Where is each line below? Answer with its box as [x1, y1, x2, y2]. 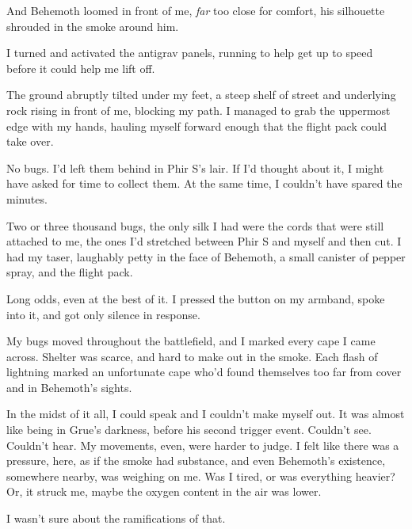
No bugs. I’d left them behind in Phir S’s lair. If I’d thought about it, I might [6, 159, 384, 176]
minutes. [6, 190, 48, 207]
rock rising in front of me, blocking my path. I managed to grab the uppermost [6, 101, 391, 118]
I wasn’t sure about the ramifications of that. [6, 510, 226, 527]
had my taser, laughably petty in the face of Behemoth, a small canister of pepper [6, 248, 406, 264]
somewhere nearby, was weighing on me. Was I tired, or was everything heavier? [6, 467, 395, 484]
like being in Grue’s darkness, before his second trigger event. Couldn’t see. [6, 421, 372, 438]
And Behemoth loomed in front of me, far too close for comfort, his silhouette [6, 2, 385, 18]
